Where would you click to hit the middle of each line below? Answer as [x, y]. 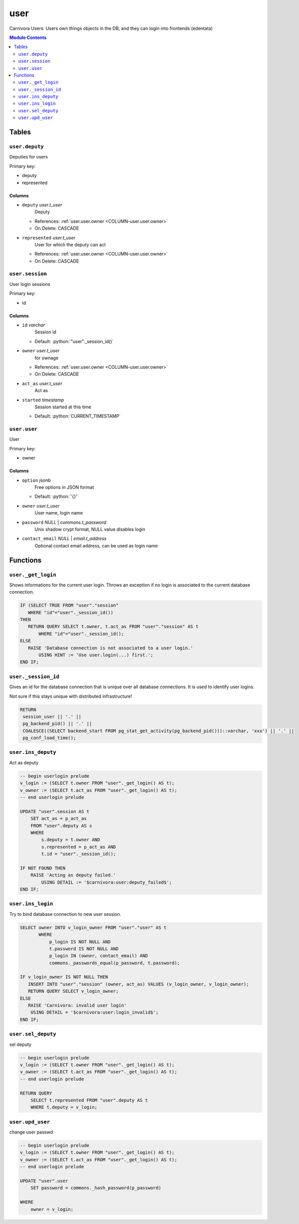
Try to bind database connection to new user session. [65, 914]
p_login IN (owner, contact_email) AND [99, 956]
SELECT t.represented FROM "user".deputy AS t [89, 1100]
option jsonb [36, 480]
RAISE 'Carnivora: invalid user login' [77, 1005]
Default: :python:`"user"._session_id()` [74, 341]
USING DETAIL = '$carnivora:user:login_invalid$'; [94, 1012]
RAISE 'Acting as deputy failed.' [73, 875]
